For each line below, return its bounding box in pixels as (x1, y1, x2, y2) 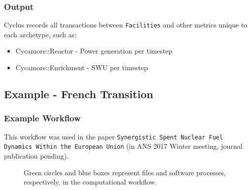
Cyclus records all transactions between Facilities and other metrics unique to (4, 20, 248, 30)
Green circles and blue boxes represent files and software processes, (24, 167, 226, 177)
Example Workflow (4, 112, 81, 124)
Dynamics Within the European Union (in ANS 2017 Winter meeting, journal (4, 141, 243, 151)
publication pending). (4, 150, 69, 161)
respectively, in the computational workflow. (24, 177, 157, 187)
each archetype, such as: (4, 29, 77, 39)
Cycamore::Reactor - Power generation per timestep (15, 46, 173, 56)
